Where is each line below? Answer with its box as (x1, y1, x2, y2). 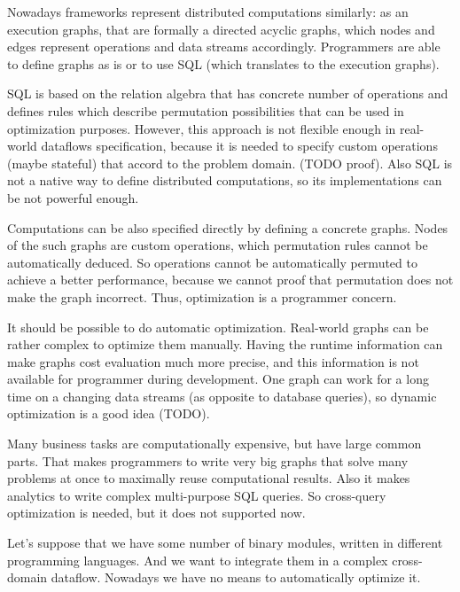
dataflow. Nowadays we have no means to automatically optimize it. (51, 568, 421, 587)
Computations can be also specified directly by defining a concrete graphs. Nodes (7, 218, 448, 237)
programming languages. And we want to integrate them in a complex (7, 550, 388, 569)
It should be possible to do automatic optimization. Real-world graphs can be (7, 317, 429, 336)
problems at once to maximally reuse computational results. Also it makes (7, 469, 410, 487)
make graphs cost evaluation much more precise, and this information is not (7, 352, 419, 370)
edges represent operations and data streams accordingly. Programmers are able (7, 37, 441, 56)
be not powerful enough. (7, 188, 139, 206)
